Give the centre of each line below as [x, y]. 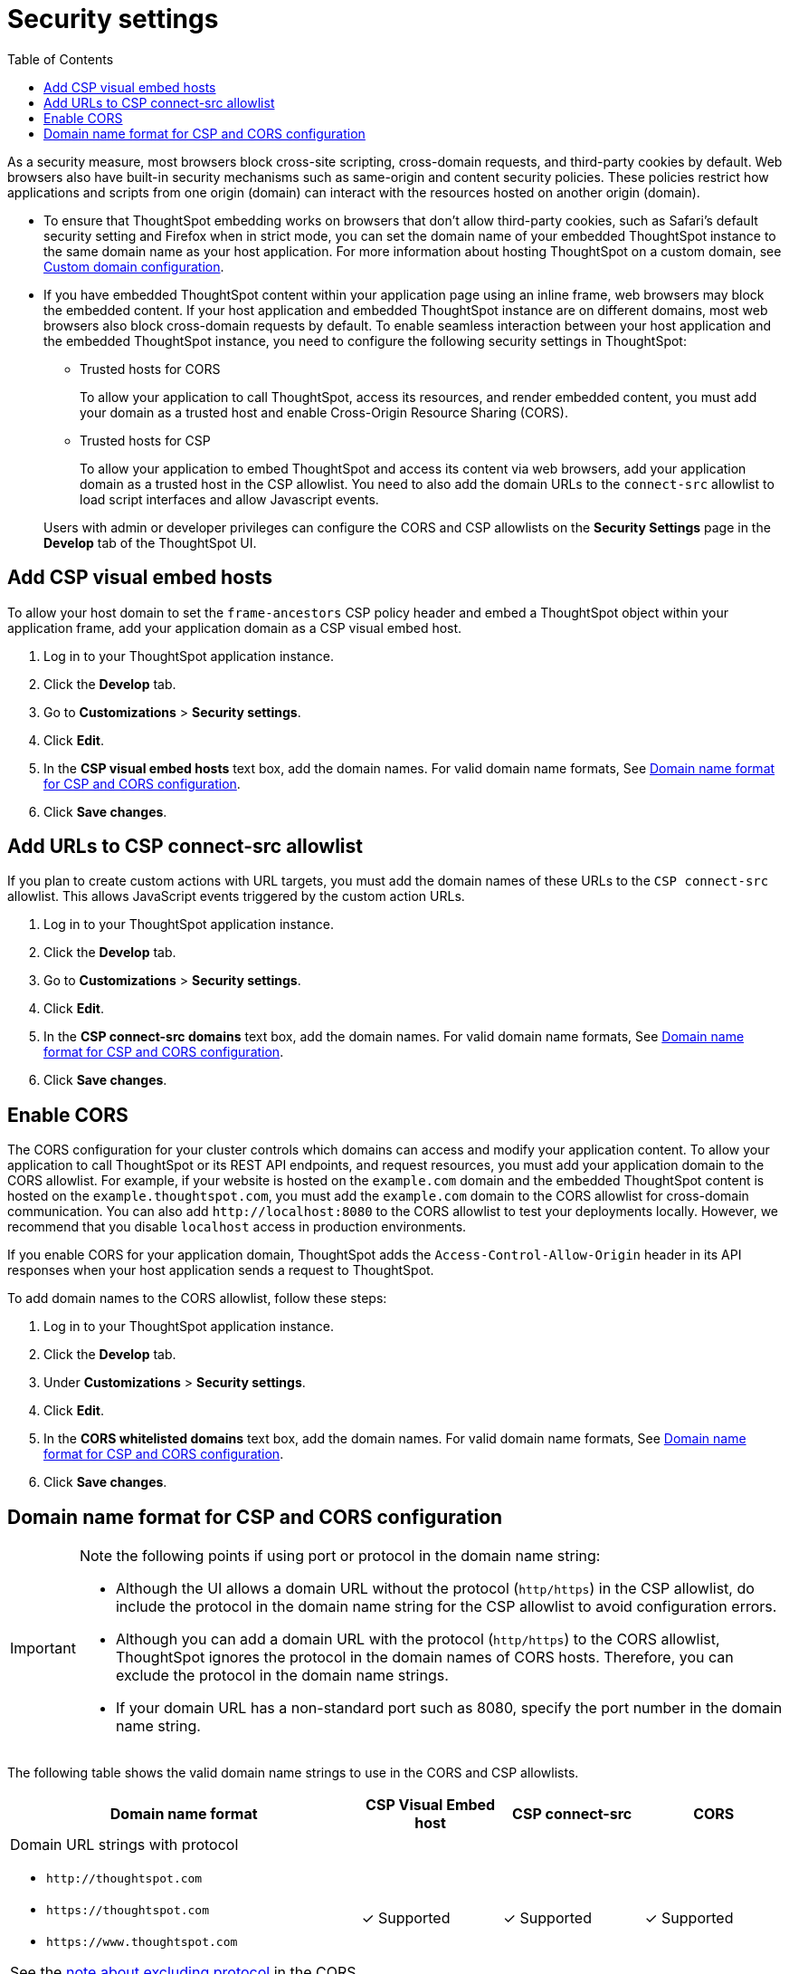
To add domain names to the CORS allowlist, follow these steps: [197, 1298]
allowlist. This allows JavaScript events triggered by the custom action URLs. [236, 896]
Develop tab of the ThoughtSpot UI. [150, 542]
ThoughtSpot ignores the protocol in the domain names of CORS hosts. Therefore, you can [424, 1658]
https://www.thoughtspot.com [142, 1942]
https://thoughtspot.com [128, 1911]
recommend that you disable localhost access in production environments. [237, 1227]
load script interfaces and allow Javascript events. [229, 499]
